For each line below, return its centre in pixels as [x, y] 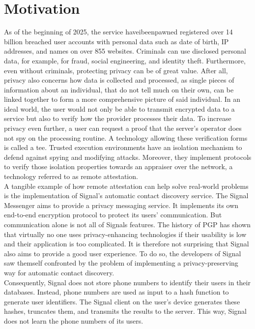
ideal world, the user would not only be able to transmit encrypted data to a [119, 108]
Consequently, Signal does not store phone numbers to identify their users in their [127, 282]
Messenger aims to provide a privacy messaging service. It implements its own [121, 205]
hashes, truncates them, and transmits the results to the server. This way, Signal [125, 311]
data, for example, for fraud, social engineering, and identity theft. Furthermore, [125, 60]
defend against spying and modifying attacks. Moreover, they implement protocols [128, 157]
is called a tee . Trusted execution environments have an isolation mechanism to [123, 147]
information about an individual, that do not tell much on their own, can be [119, 89]
